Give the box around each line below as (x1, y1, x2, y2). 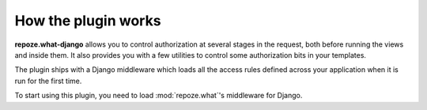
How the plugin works (14, 12, 161, 29)
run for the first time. (14, 76, 82, 85)
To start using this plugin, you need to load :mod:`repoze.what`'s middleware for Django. (14, 91, 303, 101)
